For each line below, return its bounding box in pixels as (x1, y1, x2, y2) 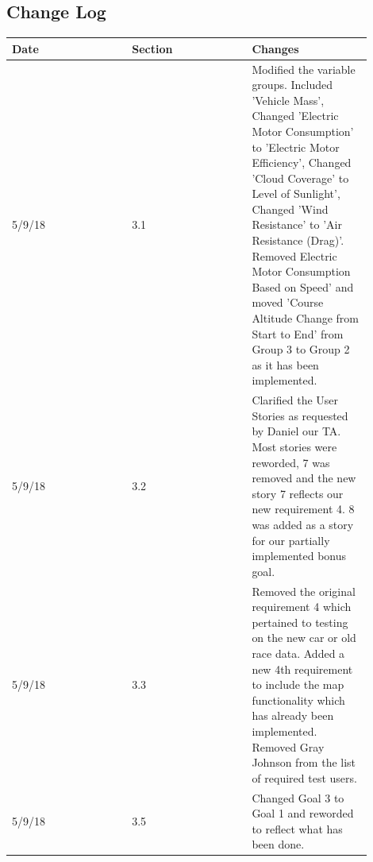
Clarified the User (252, 392, 339, 408)
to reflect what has (252, 820, 343, 837)
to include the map (252, 676, 344, 693)
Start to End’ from (252, 325, 344, 342)
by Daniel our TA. (252, 423, 341, 439)
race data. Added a (252, 645, 345, 662)
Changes (252, 40, 299, 56)
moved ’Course (252, 294, 324, 311)
